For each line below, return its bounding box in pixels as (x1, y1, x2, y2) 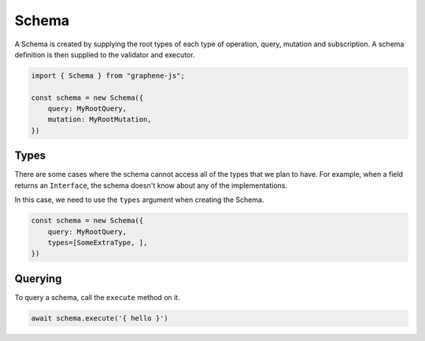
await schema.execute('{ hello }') (31, 313, 168, 322)
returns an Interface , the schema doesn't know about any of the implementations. (14, 181, 287, 190)
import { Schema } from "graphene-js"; (31, 71, 185, 80)
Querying (14, 272, 62, 285)
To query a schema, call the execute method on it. (14, 292, 180, 302)
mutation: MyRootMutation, (47, 115, 153, 124)
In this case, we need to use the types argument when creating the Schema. (14, 195, 264, 204)
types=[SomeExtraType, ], (47, 238, 148, 247)
